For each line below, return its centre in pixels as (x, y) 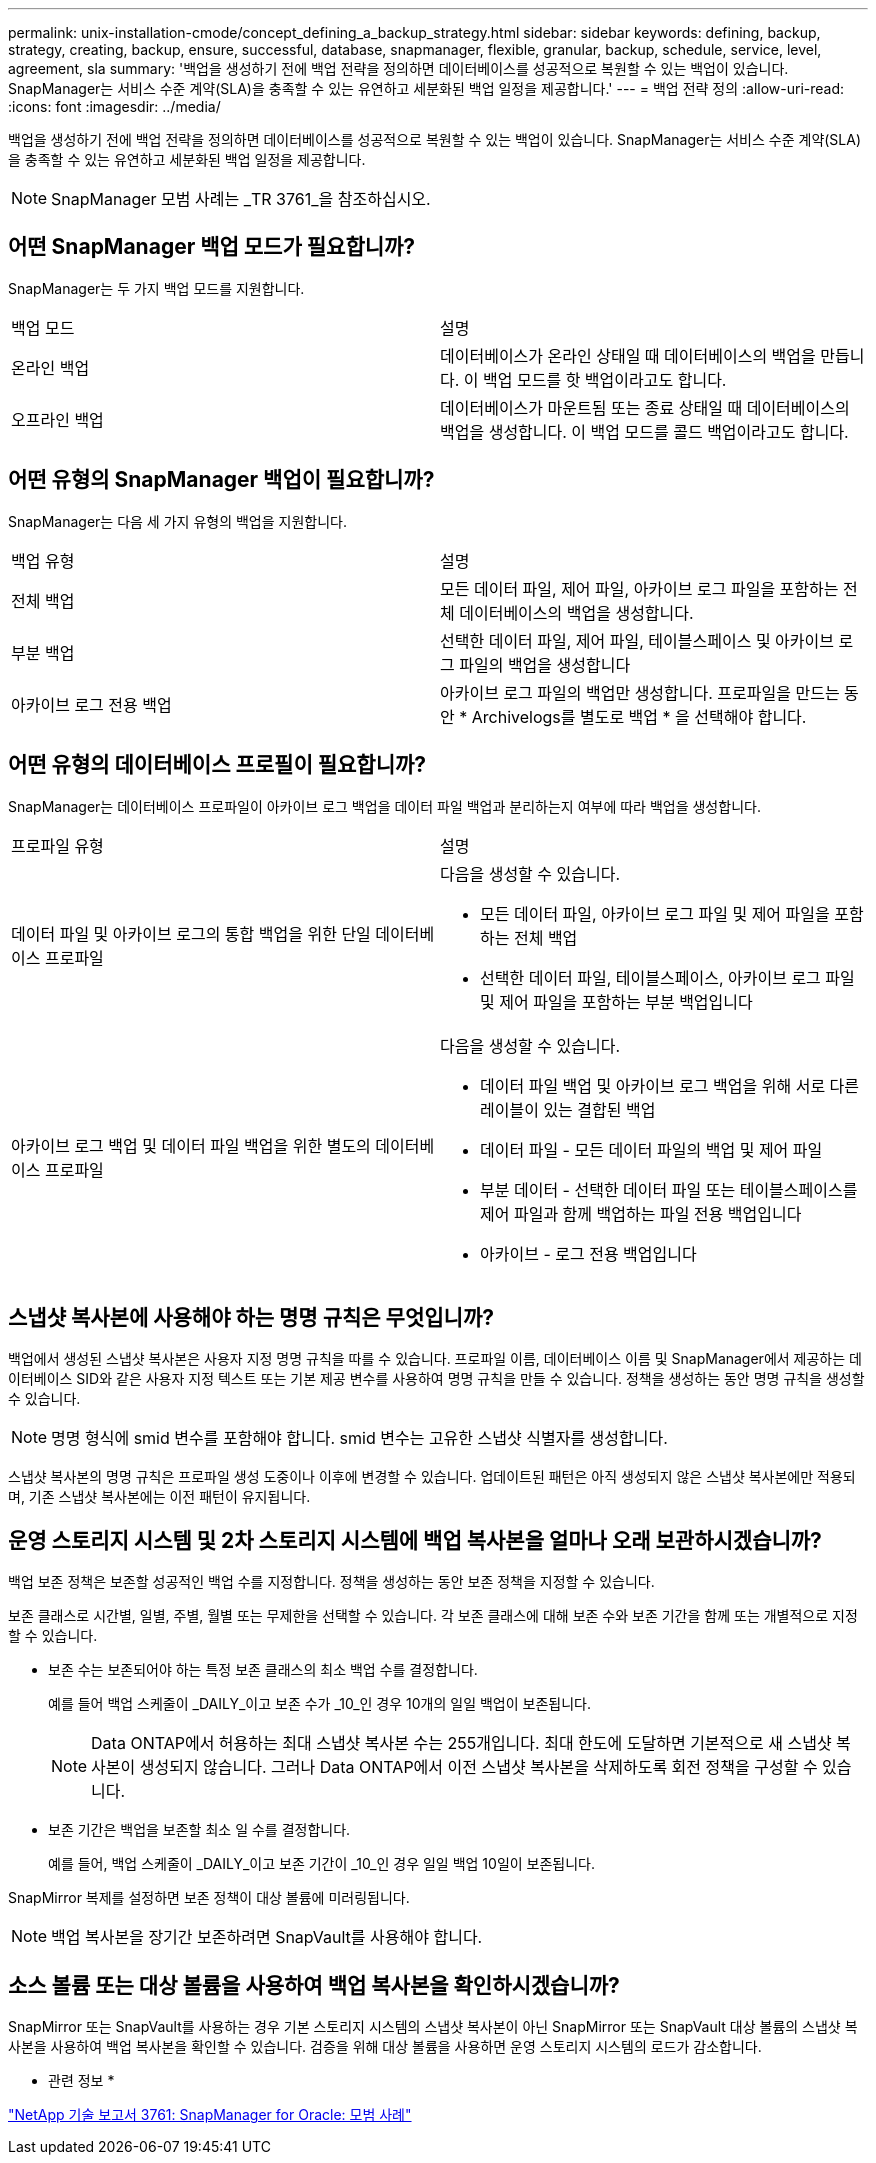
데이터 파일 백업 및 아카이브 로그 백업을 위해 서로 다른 (670, 1085)
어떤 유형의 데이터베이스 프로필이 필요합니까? (217, 765)
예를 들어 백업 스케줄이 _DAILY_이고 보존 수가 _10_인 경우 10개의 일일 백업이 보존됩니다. (319, 1704)
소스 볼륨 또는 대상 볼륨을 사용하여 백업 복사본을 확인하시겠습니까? (314, 1985)
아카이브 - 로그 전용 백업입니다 (588, 1253)
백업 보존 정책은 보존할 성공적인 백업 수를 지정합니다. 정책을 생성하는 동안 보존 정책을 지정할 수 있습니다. (331, 1582)
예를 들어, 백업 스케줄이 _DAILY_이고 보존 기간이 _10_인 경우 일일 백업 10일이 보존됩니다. (322, 1864)
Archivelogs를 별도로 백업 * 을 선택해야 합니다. (639, 716)
